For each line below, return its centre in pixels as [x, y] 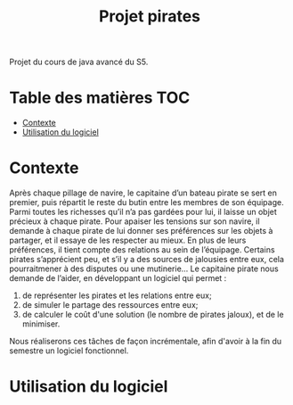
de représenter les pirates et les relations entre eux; [117, 295]
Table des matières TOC [100, 98]
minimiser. [41, 324]
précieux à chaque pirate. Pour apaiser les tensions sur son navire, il [134, 221]
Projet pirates [150, 17]
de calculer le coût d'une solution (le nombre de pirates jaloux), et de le [153, 315]
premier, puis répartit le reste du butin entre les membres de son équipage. [146, 202]
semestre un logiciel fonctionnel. [69, 351]
